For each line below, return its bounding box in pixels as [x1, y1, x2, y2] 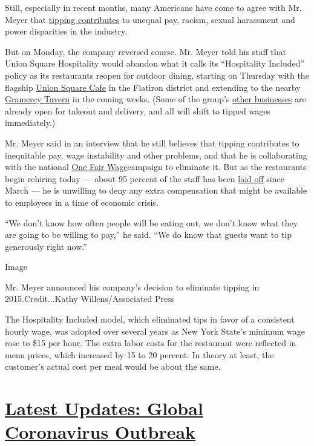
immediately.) [5, 116, 56, 129]
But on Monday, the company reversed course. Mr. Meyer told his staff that [5, 45, 287, 57]
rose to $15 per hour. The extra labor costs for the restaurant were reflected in [5, 336, 296, 349]
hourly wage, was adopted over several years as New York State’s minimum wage [5, 324, 305, 337]
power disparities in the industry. [5, 25, 128, 38]
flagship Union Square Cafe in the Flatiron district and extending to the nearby [5, 80, 301, 93]
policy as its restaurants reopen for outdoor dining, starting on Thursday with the [5, 68, 309, 81]
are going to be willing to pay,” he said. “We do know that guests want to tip [5, 228, 292, 241]
